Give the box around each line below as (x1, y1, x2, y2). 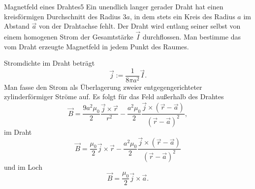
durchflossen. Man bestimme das (142, 32, 241, 41)
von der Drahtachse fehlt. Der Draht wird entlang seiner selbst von (38, 21, 241, 31)
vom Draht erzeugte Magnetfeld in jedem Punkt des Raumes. (4, 41, 189, 51)
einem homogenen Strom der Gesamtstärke (4, 32, 133, 41)
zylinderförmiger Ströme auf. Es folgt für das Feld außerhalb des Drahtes (4, 91, 224, 102)
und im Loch (4, 161, 42, 172)
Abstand (4, 21, 30, 31)
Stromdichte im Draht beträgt (4, 58, 95, 68)
